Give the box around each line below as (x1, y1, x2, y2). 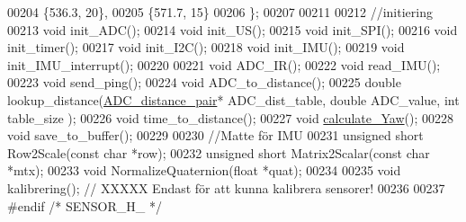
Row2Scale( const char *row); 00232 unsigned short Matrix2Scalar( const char (7, 143, 430, 162)
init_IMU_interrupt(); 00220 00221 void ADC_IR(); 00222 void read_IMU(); (7, 55, 441, 74)
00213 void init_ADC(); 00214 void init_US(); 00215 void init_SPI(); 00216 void (7, 20, 458, 39)
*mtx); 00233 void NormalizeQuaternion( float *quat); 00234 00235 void (7, 161, 401, 180)
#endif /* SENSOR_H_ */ (7, 196, 162, 215)
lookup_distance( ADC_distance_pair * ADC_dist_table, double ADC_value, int (7, 90, 460, 109)
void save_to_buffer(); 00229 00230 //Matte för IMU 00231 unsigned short (7, 126, 424, 145)
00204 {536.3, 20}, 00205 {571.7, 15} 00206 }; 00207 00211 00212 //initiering (7, 3, 433, 21)
